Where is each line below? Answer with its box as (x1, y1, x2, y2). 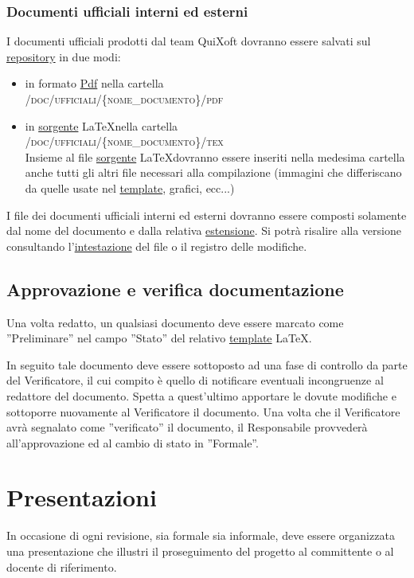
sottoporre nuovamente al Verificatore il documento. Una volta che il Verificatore (6, 403, 400, 420)
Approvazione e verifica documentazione (6, 276, 344, 301)
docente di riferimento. (6, 558, 117, 575)
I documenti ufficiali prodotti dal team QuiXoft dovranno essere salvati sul (6, 33, 371, 49)
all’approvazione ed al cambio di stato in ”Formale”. (6, 434, 259, 451)
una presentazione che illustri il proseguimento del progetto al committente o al (6, 543, 394, 560)
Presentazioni (6, 481, 157, 514)
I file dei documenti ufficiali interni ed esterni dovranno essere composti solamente (6, 206, 407, 223)
